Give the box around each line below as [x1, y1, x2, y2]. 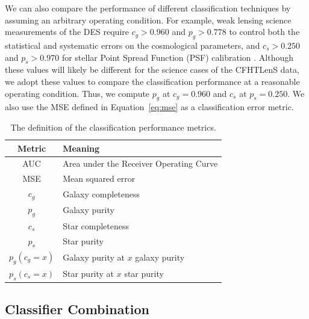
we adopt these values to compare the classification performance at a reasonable [5, 75, 300, 87]
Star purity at [63, 267, 114, 280]
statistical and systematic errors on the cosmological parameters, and [5, 39, 260, 51]
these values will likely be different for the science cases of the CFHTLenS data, [5, 63, 299, 76]
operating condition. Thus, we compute [5, 87, 150, 99]
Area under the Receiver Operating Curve [63, 157, 218, 170]
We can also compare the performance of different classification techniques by [5, 2, 291, 14]
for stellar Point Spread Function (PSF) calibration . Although [61, 51, 294, 63]
